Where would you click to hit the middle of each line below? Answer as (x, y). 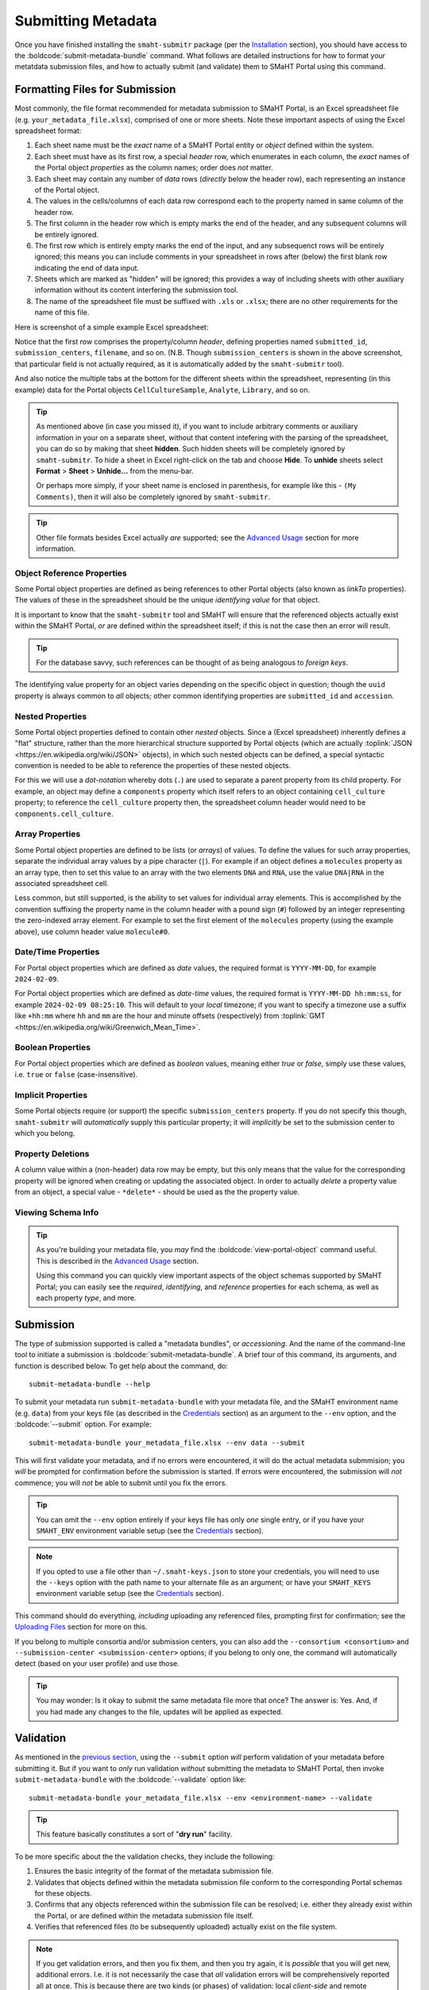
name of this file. (62, 312)
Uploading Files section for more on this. (81, 1627)
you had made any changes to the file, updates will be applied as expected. (160, 1711)
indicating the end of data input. (87, 267)
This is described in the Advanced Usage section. (117, 1261)
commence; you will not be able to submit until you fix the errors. (121, 1483)
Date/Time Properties (57, 952)
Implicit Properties (51, 1094)
